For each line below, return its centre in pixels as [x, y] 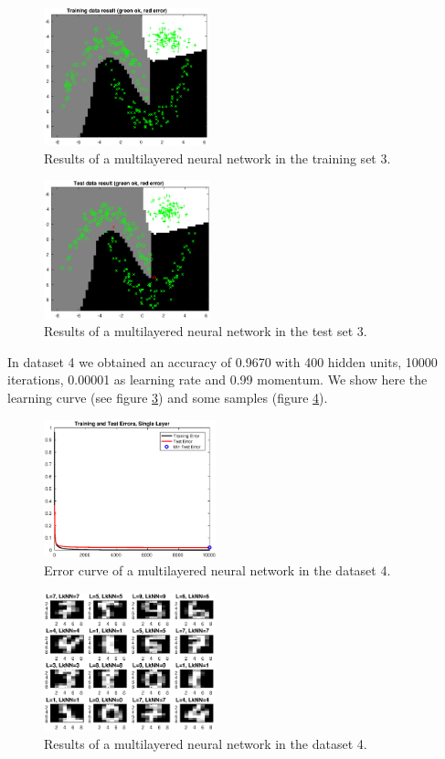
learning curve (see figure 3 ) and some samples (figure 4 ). [168, 397]
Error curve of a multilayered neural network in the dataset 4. [217, 570]
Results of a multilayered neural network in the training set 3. [217, 158]
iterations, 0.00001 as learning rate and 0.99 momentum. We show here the [217, 379]
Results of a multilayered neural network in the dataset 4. [206, 743]
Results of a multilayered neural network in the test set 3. [206, 331]
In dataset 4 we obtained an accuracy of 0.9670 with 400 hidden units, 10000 [222, 361]
